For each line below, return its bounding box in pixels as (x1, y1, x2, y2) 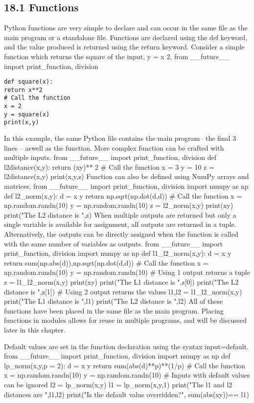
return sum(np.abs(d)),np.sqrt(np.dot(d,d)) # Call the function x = (4, 257, 208, 268)
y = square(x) (4, 111, 50, 118)
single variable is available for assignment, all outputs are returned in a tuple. (4, 219, 236, 229)
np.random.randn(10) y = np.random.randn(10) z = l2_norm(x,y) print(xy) (4, 200, 233, 210)
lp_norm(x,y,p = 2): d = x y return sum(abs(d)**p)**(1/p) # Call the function (4, 360, 246, 370)
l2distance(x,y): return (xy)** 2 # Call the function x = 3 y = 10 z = (4, 161, 214, 172)
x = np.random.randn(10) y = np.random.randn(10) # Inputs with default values (4, 370, 250, 380)
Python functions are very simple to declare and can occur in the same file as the (4, 22, 248, 33)
